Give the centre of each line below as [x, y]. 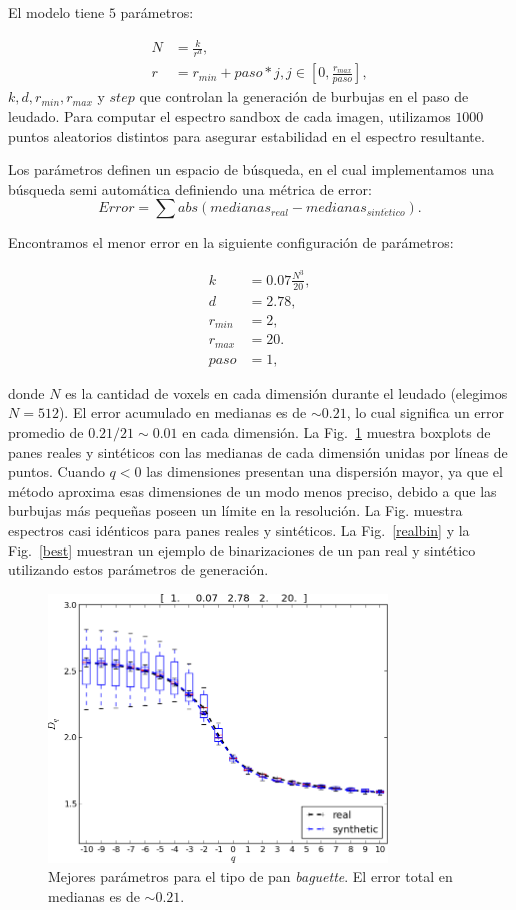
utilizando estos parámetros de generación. [138, 569]
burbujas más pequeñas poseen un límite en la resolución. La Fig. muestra [235, 510]
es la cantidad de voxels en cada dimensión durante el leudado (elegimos [286, 392]
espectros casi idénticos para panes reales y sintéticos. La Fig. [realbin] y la [239, 530]
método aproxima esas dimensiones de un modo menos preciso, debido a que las [252, 490]
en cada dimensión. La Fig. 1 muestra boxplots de [336, 432]
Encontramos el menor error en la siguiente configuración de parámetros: [231, 242]
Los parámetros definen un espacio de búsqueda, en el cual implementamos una [251, 169]
